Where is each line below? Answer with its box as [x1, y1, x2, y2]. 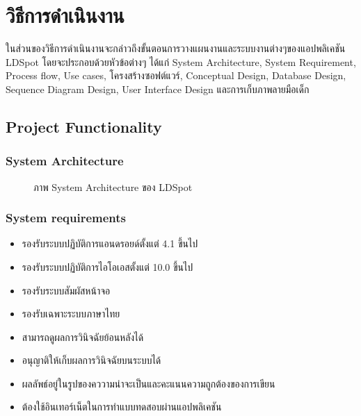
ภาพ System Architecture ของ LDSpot [33, 179, 193, 194]
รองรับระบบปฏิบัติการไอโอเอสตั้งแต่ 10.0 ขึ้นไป [22, 259, 193, 274]
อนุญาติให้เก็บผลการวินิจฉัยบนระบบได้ [22, 353, 161, 367]
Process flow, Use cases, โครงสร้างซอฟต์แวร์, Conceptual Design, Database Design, [6, 68, 346, 83]
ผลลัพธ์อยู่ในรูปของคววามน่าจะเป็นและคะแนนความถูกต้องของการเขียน [22, 376, 275, 390]
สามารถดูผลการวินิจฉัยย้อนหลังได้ [22, 329, 144, 344]
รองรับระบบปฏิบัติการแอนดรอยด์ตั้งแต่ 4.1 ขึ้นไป [22, 236, 198, 251]
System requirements [6, 209, 126, 226]
